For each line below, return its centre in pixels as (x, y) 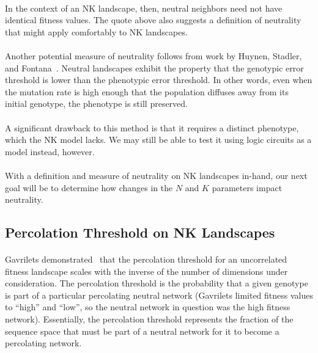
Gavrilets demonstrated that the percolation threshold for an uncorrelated (146, 259)
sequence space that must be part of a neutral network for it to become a (142, 331)
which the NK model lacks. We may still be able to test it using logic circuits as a (158, 140)
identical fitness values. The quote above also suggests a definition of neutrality (153, 20)
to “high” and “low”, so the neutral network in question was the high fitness (148, 307)
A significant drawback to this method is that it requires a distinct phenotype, (152, 127)
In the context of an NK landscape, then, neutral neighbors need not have (144, 8)
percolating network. (43, 343)
